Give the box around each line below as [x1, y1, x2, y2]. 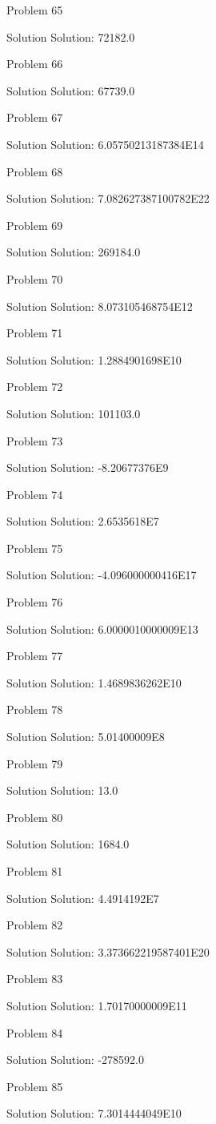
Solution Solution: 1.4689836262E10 [6, 674, 182, 691]
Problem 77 [6, 647, 63, 664]
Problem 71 [6, 324, 63, 341]
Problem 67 [6, 109, 63, 126]
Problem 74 [6, 485, 63, 502]
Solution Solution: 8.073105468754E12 [6, 297, 193, 314]
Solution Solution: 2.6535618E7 [6, 513, 159, 530]
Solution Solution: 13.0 [6, 782, 118, 799]
